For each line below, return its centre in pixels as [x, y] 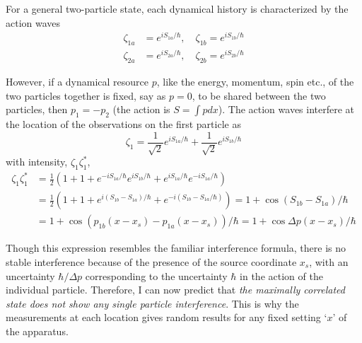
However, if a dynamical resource [77, 81]
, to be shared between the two [259, 95]
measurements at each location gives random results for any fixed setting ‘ [167, 317]
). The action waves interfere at [286, 109]
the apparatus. [37, 331]
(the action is [141, 109]
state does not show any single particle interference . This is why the [152, 303]
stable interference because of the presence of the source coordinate [151, 262]
